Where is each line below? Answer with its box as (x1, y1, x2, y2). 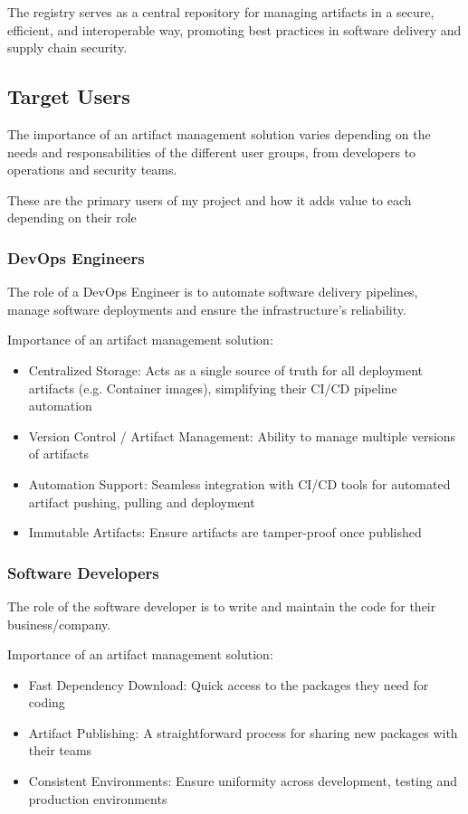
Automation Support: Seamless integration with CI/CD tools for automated (28, 474, 451, 493)
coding (28, 693, 65, 712)
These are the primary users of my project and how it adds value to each (7, 190, 412, 209)
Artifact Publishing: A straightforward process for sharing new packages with (28, 723, 458, 742)
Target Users (7, 82, 130, 110)
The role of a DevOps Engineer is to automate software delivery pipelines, (7, 282, 418, 301)
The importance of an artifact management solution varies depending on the (7, 124, 431, 143)
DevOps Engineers (7, 246, 145, 269)
